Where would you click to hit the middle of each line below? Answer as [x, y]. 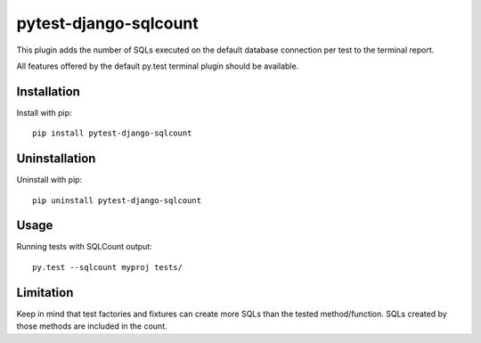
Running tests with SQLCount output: [85, 247]
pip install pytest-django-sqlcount [112, 133]
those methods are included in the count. [92, 326]
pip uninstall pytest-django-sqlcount [117, 200]
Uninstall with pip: [49, 180]
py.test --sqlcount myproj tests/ [107, 267]
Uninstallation [56, 159]
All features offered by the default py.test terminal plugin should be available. [158, 66]
